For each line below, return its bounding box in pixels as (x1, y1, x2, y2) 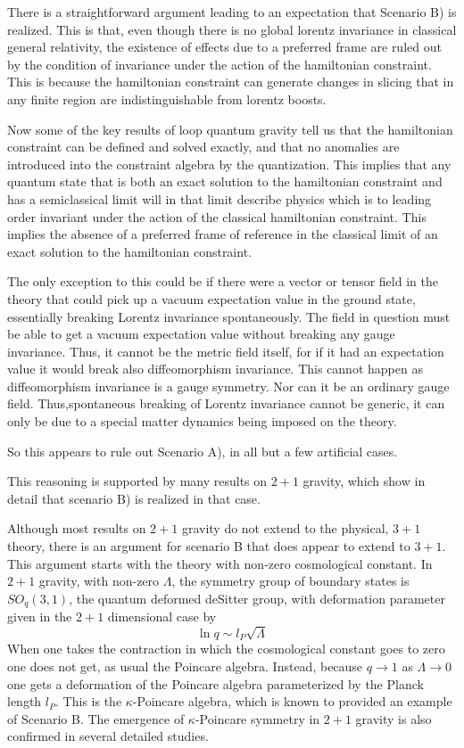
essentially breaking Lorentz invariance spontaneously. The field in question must (7, 307, 451, 325)
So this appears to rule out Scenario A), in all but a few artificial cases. (7, 441, 398, 460)
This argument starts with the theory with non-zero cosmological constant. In (7, 554, 433, 572)
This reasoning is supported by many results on (7, 472, 268, 490)
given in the (7, 607, 72, 626)
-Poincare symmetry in (195, 709, 320, 727)
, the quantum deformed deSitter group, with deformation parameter (69, 588, 445, 607)
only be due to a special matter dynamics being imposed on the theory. (7, 412, 397, 431)
